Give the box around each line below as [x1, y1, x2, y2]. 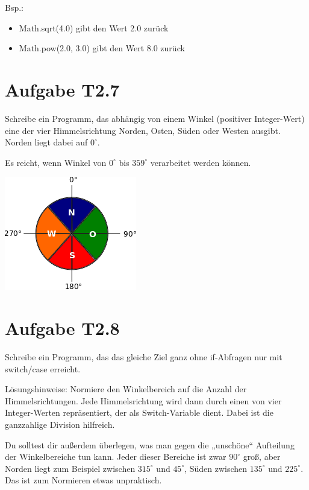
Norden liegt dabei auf [5, 136, 88, 148]
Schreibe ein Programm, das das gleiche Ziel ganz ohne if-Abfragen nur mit [5, 351, 282, 363]
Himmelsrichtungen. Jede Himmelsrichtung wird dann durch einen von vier [5, 394, 282, 407]
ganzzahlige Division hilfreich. [5, 418, 115, 430]
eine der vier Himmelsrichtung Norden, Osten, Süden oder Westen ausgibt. [5, 124, 281, 136]
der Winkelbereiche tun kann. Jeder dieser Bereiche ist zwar [5, 450, 226, 463]
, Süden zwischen [184, 462, 248, 474]
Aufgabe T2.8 [5, 316, 120, 340]
